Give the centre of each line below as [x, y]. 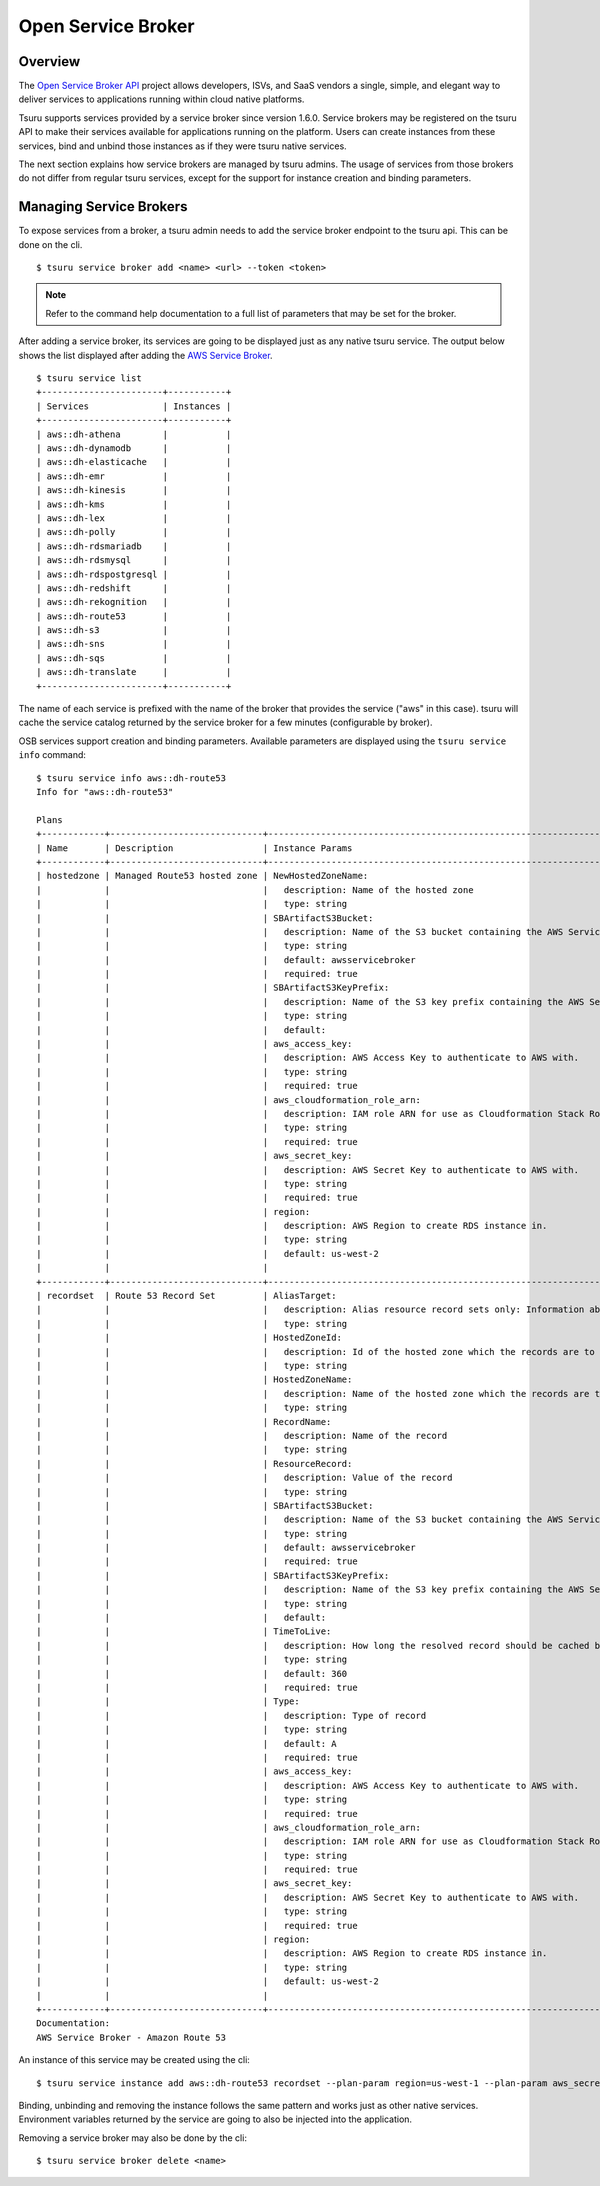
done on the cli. [50, 244]
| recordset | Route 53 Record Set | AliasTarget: [186, 1296]
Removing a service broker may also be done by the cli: [132, 2137]
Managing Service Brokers [103, 206]
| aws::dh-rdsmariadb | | [134, 546]
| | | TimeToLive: [184, 1631]
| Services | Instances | [134, 406]
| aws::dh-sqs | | [134, 658]
